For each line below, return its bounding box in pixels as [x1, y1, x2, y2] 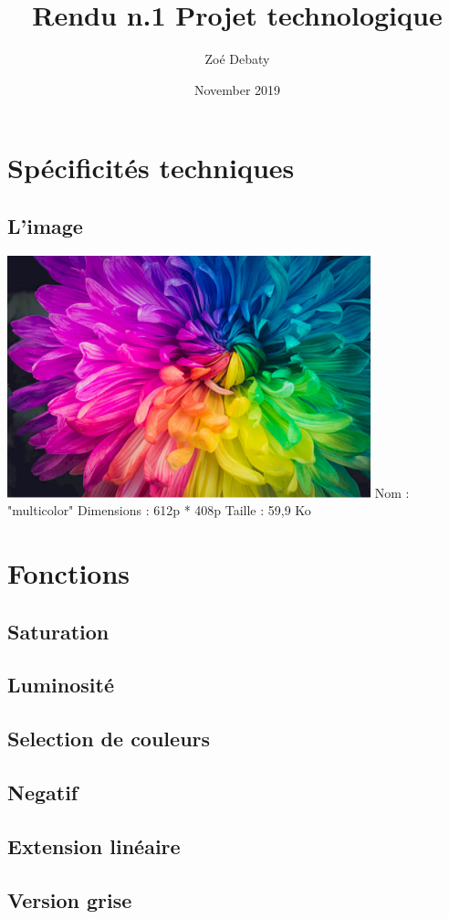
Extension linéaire [7, 831, 181, 860]
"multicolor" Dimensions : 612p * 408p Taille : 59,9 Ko [7, 501, 311, 520]
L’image [7, 211, 83, 239]
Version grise [7, 885, 132, 914]
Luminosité [7, 671, 114, 699]
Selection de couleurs [7, 724, 211, 753]
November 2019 [193, 79, 281, 99]
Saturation [7, 617, 110, 645]
